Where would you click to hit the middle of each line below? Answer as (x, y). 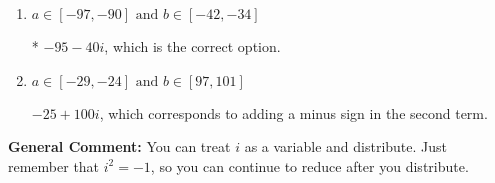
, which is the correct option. (192, 46)
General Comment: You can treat (119, 146)
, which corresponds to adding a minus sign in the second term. (293, 112)
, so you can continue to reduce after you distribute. (309, 165)
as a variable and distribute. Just (346, 146)
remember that (54, 165)
